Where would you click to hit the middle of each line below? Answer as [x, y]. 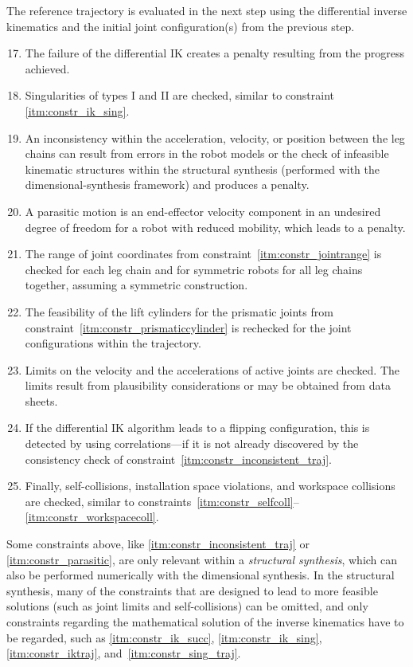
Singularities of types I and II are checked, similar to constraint [179, 95]
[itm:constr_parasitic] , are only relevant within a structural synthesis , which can [202, 559]
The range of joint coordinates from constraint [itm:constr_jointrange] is [203, 254]
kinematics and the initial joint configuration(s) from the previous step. [181, 26]
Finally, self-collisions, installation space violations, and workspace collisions [210, 486]
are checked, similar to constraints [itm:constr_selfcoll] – [162, 501]
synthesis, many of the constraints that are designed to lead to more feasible [192, 590]
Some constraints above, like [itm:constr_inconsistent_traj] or [158, 544]
